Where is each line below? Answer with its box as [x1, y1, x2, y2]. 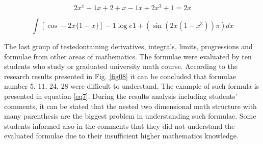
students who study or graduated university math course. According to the [4, 61, 238, 71]
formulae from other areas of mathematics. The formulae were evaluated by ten [4, 51, 252, 61]
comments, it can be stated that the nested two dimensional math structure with [4, 100, 257, 111]
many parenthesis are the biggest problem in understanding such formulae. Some [4, 111, 256, 121]
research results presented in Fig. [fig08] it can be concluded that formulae [4, 70, 236, 81]
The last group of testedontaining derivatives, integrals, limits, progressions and [4, 41, 253, 52]
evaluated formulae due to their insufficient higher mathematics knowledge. [4, 130, 239, 141]
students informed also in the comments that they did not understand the [4, 120, 235, 131]
